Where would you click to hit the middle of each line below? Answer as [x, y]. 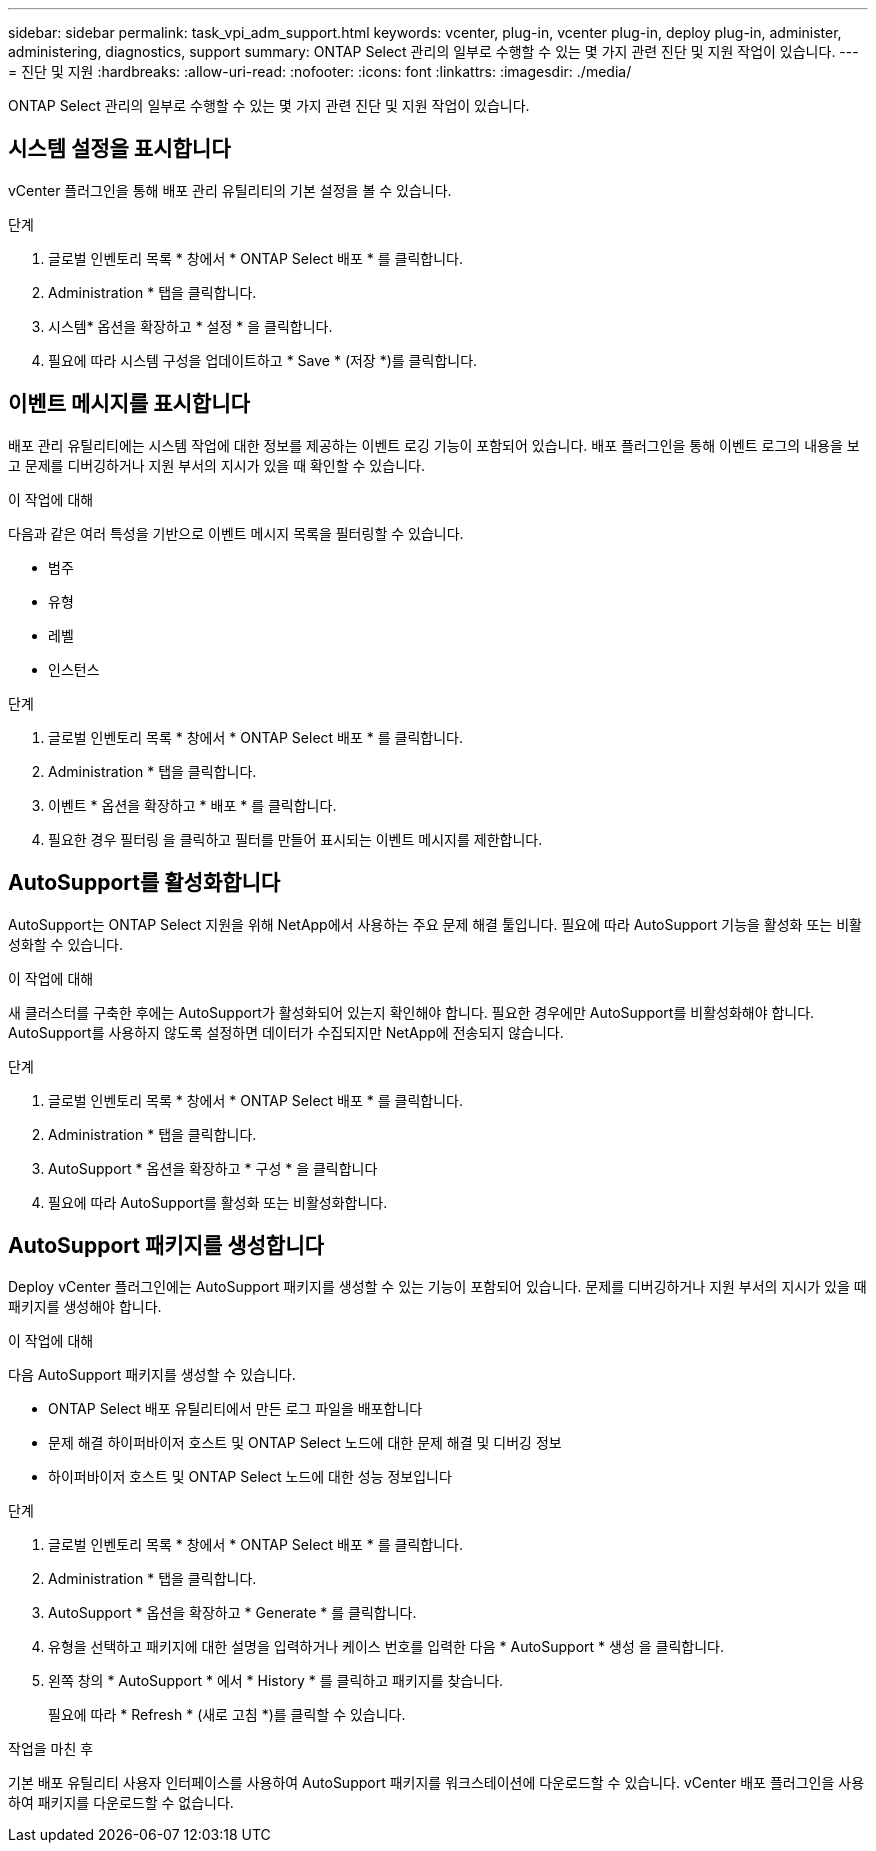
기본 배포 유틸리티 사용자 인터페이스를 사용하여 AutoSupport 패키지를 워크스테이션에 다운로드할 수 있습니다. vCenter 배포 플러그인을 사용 [436, 1783]
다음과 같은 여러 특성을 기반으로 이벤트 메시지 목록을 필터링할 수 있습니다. [236, 533]
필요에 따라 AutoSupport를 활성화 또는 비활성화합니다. [218, 1202]
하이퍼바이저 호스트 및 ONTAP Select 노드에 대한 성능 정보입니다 [250, 1477]
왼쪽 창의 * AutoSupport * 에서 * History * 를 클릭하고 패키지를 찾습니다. [276, 1681]
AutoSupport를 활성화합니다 [144, 883]
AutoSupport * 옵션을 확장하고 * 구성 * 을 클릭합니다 [213, 1168]
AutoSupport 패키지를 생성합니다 [166, 1245]
